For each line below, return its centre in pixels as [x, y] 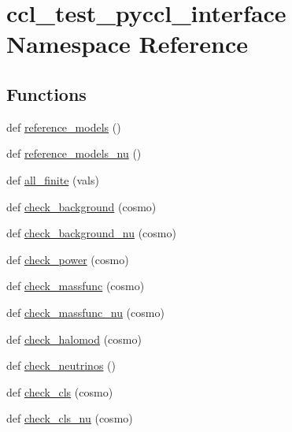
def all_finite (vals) [53, 179]
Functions [46, 93]
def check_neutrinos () [61, 365]
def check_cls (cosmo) [60, 391]
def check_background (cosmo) [81, 206]
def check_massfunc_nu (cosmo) [85, 312]
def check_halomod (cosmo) [74, 339]
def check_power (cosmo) [68, 259]
